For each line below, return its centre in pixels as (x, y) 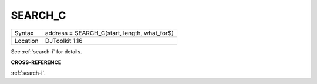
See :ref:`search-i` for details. (46, 51)
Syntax (24, 33)
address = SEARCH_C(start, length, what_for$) (109, 33)
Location (26, 41)
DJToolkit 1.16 (64, 41)
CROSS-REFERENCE (36, 62)
